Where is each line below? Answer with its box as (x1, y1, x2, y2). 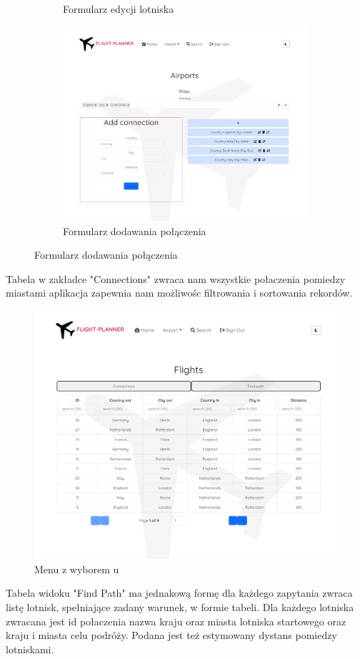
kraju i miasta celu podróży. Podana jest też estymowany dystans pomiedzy (6, 628, 337, 643)
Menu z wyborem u (34, 561, 119, 576)
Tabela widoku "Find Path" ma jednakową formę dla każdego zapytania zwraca (6, 585, 353, 600)
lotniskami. (6, 641, 54, 656)
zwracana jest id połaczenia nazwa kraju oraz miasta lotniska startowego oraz (6, 613, 346, 628)
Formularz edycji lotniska (63, 1, 174, 16)
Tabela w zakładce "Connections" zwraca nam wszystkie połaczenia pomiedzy (6, 271, 346, 286)
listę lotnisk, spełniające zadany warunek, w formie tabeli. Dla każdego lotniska (6, 600, 354, 614)
